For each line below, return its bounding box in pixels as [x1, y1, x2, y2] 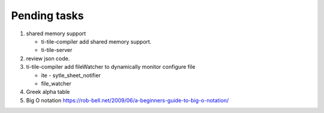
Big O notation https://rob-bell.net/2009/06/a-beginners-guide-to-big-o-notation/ [26, 96, 229, 104]
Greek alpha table [26, 88, 70, 96]
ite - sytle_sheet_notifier [41, 72, 101, 79]
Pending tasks [11, 9, 84, 22]
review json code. [26, 54, 70, 62]
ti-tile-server [41, 47, 73, 54]
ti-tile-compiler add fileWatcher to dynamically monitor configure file [26, 63, 196, 71]
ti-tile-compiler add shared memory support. [41, 38, 152, 45]
